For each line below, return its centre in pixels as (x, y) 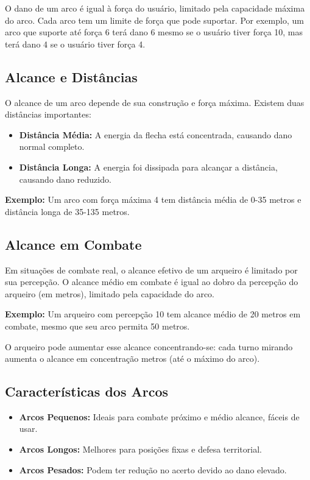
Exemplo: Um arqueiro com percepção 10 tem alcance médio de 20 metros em (153, 314)
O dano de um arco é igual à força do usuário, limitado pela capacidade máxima (155, 8)
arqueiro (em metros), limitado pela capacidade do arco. (110, 293)
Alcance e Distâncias (71, 76)
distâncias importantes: (48, 114)
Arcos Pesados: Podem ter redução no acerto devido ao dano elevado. (153, 469)
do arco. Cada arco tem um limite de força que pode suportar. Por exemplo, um (154, 20)
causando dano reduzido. (65, 179)
